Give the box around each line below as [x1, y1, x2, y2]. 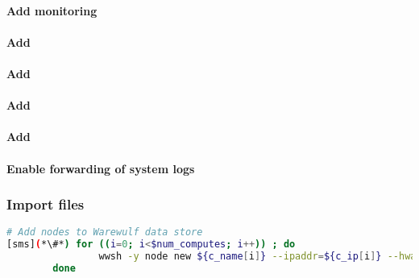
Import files [6, 194, 85, 214]
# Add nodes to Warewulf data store [6, 226, 203, 239]
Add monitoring [6, 2, 97, 19]
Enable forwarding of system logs [6, 160, 195, 176]
